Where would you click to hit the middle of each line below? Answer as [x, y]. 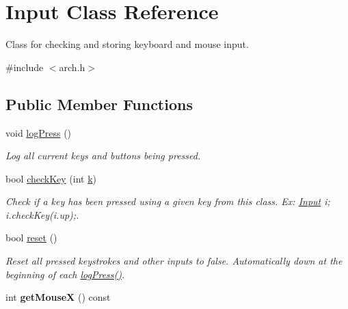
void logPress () [39, 132]
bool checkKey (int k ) [51, 178]
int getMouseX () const [58, 297]
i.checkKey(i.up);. [42, 214]
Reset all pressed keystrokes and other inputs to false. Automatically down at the [174, 261]
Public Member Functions [99, 104]
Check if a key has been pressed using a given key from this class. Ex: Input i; [168, 201]
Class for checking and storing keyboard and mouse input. [127, 44]
